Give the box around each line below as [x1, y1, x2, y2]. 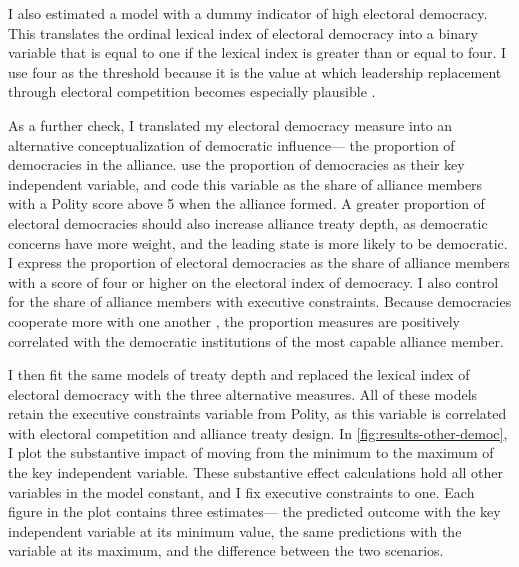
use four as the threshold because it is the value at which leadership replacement [8, 61, 502, 82]
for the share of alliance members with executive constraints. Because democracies [8, 291, 512, 312]
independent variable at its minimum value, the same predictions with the [8, 520, 462, 541]
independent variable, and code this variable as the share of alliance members [8, 173, 483, 194]
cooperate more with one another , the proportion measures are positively [8, 310, 461, 331]
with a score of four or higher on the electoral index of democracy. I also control [8, 271, 499, 292]
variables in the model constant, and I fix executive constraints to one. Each [8, 481, 475, 502]
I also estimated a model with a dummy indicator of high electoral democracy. [8, 3, 488, 23]
